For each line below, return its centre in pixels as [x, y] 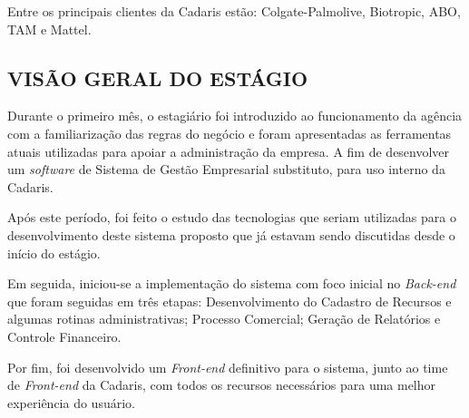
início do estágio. [54, 253]
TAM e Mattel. [49, 29]
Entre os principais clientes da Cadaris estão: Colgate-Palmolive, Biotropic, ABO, [234, 11]
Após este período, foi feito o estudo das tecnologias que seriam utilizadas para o [232, 217]
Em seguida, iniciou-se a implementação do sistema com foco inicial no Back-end [232, 283]
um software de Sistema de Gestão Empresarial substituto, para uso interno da [226, 169]
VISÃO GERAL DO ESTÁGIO [158, 78]
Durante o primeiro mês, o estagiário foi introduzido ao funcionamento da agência [235, 116]
